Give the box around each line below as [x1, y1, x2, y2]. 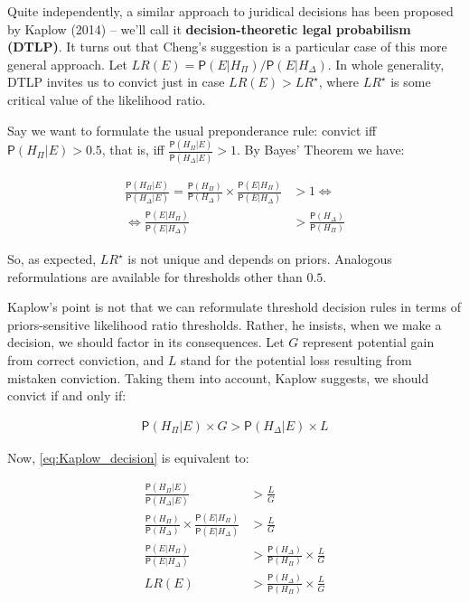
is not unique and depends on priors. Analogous [127, 249, 392, 268]
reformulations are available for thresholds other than [7, 267, 303, 286]
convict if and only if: [7, 386, 127, 405]
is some [390, 72, 431, 91]
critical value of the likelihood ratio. [7, 89, 206, 108]
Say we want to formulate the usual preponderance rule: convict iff [7, 120, 377, 139]
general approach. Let [7, 54, 127, 73]
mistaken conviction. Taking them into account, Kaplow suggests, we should [7, 368, 429, 387]
